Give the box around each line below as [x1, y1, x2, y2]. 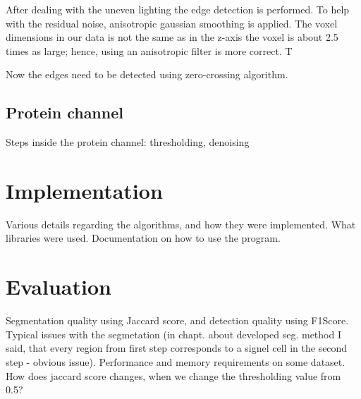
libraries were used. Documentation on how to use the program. [6, 231, 281, 245]
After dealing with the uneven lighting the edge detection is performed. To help [6, 2, 350, 16]
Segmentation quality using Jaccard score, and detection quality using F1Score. [6, 313, 349, 328]
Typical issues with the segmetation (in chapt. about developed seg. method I [6, 326, 341, 341]
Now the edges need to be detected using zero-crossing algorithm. [6, 67, 288, 82]
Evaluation [6, 272, 111, 301]
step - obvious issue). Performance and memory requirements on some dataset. [6, 354, 345, 369]
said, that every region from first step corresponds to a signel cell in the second [6, 340, 348, 355]
